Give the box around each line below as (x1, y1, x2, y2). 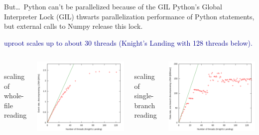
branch (134, 100, 155, 110)
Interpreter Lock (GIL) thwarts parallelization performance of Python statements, (4, 11, 255, 21)
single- (134, 90, 154, 101)
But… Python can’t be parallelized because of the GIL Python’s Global (4, 1, 222, 11)
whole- (4, 90, 24, 101)
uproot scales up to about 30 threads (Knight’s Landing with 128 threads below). (4, 37, 253, 48)
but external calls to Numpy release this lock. (4, 21, 143, 31)
